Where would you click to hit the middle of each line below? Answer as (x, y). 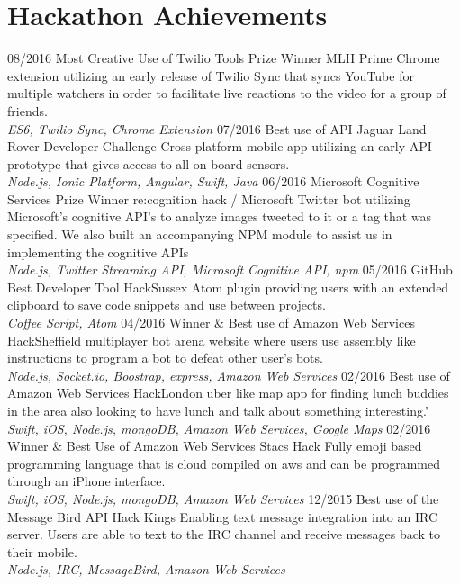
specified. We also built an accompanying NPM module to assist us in (200, 234)
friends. (27, 110)
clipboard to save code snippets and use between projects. (167, 305)
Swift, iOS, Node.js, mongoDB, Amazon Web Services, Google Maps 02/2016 (219, 428)
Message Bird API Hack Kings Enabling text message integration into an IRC (223, 516)
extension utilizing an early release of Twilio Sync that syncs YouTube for (211, 75)
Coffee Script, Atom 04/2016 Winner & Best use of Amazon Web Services (211, 323)
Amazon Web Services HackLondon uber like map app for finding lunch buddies (228, 393)
